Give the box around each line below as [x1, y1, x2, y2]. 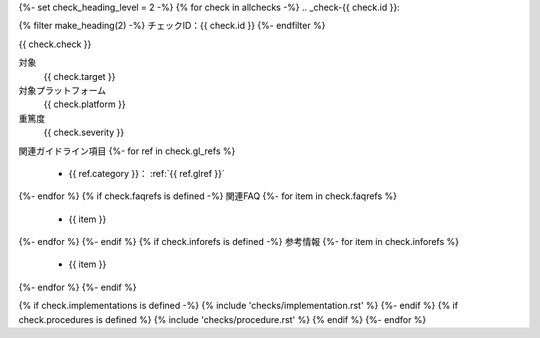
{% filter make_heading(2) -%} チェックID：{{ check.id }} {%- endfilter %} [18, 20, 326, 32]
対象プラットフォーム [18, 84, 107, 96]
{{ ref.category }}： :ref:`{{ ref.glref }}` [68, 167, 225, 179]
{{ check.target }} [43, 70, 116, 82]
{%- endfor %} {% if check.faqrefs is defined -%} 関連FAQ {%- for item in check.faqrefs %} [18, 190, 398, 202]
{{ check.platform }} [43, 98, 126, 110]
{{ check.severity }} [43, 126, 125, 139]
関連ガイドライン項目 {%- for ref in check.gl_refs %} [18, 145, 236, 157]
